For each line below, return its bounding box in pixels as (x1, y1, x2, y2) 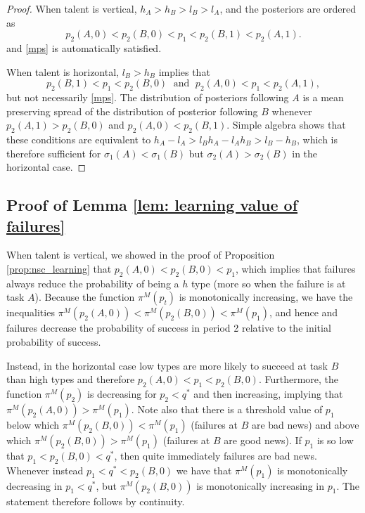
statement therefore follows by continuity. (6, 493, 185, 508)
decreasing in (6, 478, 63, 493)
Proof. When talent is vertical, (6, 1, 137, 15)
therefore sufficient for (6, 145, 101, 160)
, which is (296, 131, 338, 146)
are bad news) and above (251, 417, 359, 431)
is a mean (302, 89, 344, 104)
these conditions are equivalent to (6, 131, 151, 146)
